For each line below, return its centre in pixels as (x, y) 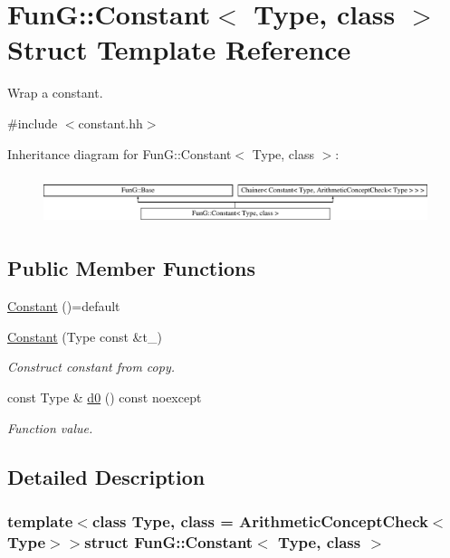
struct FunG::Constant (169, 541)
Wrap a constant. (55, 93)
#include (33, 123)
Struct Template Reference (179, 49)
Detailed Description (106, 476)
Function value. (50, 427)
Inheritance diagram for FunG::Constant (120, 153)
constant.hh (110, 123)
